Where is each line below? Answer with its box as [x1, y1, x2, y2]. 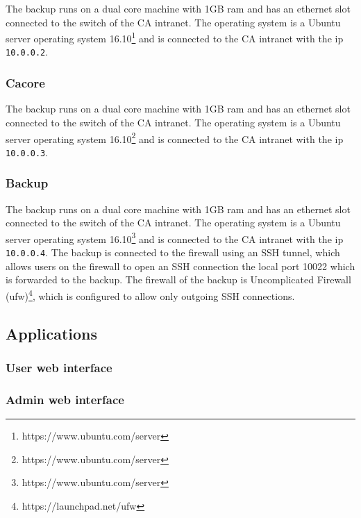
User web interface [6, 358, 112, 376]
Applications [6, 322, 98, 344]
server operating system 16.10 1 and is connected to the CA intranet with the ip [6, 29, 344, 45]
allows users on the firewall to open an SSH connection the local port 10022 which [6, 258, 355, 273]
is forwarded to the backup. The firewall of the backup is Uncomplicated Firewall [6, 272, 351, 287]
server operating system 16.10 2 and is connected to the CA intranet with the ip [6, 129, 344, 146]
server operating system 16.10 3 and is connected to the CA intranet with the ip [6, 229, 344, 246]
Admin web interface [6, 390, 124, 408]
